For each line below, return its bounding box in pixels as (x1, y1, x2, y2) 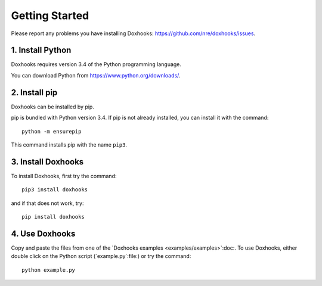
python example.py (21, 266, 76, 273)
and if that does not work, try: (11, 200, 84, 207)
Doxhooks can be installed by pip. (11, 103, 95, 110)
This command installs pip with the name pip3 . (11, 141, 128, 148)
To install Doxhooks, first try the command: (11, 172, 117, 179)
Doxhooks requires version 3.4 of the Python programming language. (11, 61, 182, 68)
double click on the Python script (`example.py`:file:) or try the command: (11, 253, 191, 260)
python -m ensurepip (21, 128, 82, 135)
